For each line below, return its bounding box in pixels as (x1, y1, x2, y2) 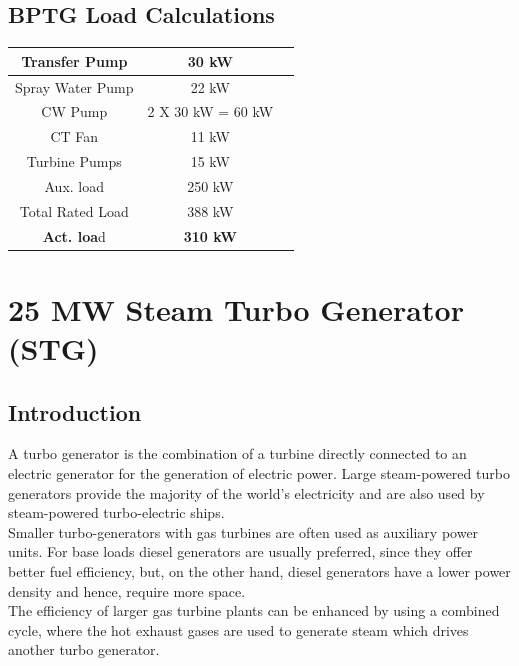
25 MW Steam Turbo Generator (8, 288, 464, 329)
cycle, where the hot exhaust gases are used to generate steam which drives (8, 619, 469, 640)
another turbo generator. (8, 639, 160, 660)
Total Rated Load (19, 200, 129, 221)
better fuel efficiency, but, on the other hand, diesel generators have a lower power (8, 561, 511, 582)
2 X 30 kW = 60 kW (147, 101, 274, 122)
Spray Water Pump (15, 76, 134, 97)
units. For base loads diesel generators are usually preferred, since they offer (8, 541, 473, 562)
